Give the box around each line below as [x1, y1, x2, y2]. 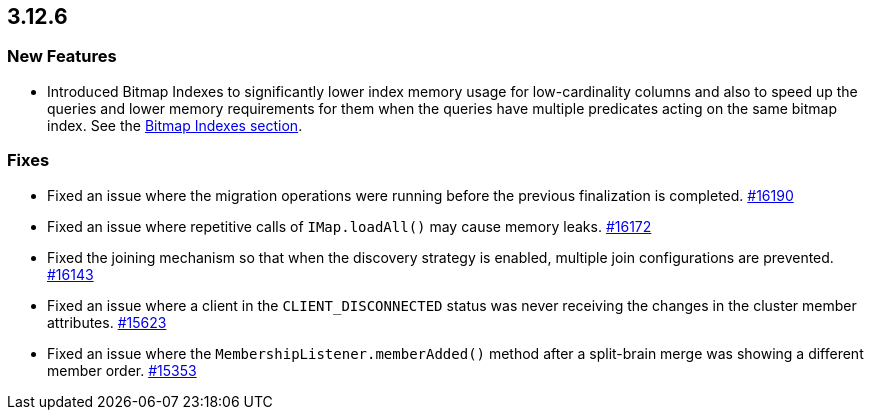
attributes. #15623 [47, 313, 167, 331]
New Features [7, 46, 117, 67]
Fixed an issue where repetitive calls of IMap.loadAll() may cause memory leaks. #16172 [47, 217, 652, 235]
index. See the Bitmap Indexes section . [47, 116, 303, 134]
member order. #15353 [47, 361, 197, 379]
